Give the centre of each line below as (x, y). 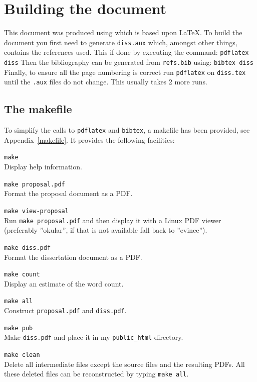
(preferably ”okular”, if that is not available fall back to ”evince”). (106, 230)
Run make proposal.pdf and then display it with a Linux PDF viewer (113, 220)
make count (22, 275)
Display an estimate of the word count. (64, 283)
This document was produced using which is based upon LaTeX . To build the (123, 32)
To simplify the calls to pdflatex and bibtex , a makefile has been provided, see (127, 130)
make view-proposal (36, 211)
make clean (22, 355)
